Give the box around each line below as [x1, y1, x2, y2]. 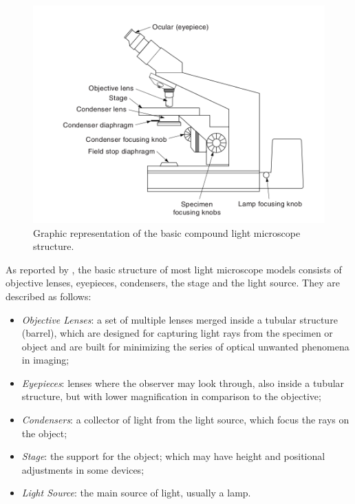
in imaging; [21, 353, 69, 367]
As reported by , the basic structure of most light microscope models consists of [6, 262, 342, 276]
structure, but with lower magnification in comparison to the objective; [21, 389, 321, 403]
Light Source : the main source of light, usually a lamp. [21, 485, 251, 500]
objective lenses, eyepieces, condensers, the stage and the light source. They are [6, 275, 340, 290]
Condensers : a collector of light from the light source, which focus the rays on [21, 412, 349, 427]
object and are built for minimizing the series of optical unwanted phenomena [21, 339, 349, 353]
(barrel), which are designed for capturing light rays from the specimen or [21, 326, 333, 340]
